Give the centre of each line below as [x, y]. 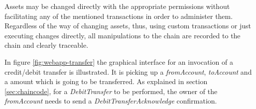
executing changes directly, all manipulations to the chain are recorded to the [123, 35]
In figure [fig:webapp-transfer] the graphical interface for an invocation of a [119, 61]
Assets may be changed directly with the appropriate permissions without [117, 6]
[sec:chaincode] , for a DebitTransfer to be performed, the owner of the [111, 91]
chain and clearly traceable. [47, 45]
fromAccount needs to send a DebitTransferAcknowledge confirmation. [111, 101]
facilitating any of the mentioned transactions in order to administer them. [119, 16]
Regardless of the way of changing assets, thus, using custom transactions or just [128, 26]
